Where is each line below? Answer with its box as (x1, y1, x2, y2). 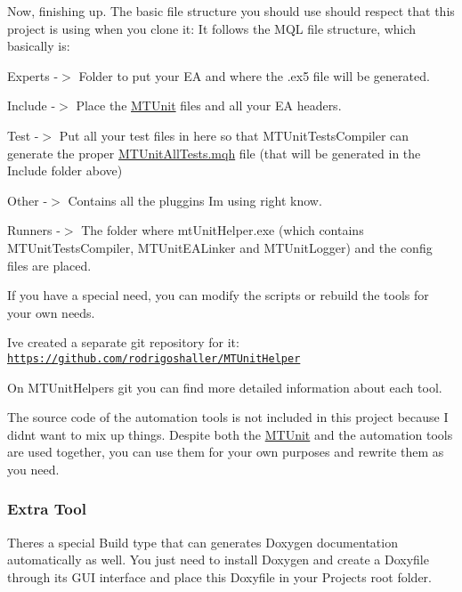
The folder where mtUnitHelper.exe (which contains (81, 221, 364, 239)
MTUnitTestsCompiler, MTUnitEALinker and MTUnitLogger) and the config (7, 238, 433, 256)
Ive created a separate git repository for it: (7, 333, 239, 352)
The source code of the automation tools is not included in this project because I (7, 408, 449, 426)
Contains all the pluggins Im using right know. (68, 191, 322, 209)
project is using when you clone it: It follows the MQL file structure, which (7, 19, 417, 37)
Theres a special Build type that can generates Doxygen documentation (7, 532, 398, 551)
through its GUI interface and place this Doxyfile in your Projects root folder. (7, 567, 432, 586)
